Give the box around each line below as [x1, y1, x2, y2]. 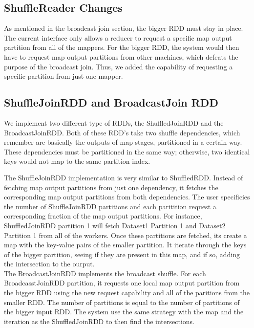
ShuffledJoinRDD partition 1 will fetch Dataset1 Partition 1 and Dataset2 [4, 220, 226, 230]
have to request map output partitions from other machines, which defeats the [4, 51, 238, 62]
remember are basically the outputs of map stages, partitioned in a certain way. [4, 137, 242, 147]
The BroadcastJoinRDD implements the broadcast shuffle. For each [4, 268, 206, 278]
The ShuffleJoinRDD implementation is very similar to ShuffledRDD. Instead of [4, 172, 243, 182]
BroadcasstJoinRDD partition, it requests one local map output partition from [4, 278, 240, 288]
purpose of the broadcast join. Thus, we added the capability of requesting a [4, 61, 233, 71]
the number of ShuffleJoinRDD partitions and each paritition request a [4, 201, 216, 211]
